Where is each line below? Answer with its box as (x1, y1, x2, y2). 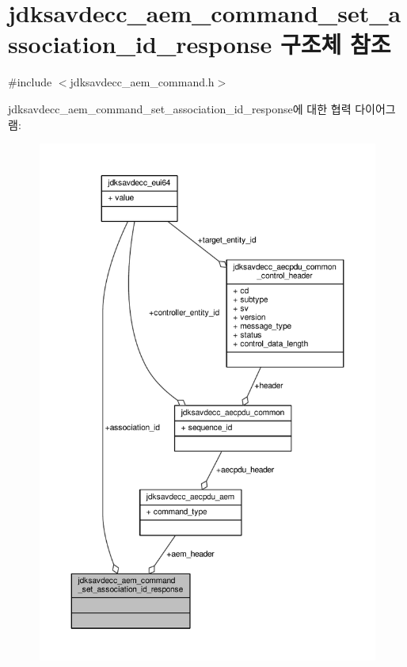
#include (8, 74, 52, 90)
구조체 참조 (280, 28, 391, 60)
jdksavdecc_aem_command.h (70, 74, 215, 90)
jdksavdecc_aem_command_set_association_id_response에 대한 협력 (8, 100, 352, 116)
